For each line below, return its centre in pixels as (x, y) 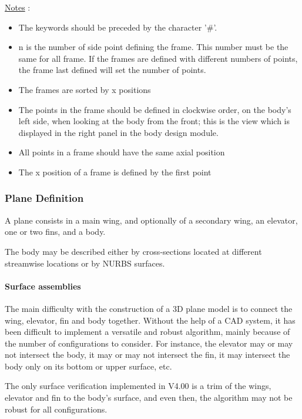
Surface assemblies (43, 286)
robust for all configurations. (56, 409)
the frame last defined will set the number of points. (112, 70)
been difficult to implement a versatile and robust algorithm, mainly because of (147, 332)
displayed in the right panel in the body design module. (118, 132)
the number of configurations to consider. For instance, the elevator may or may (149, 343)
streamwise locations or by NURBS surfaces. (85, 263)
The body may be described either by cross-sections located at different (133, 251)
